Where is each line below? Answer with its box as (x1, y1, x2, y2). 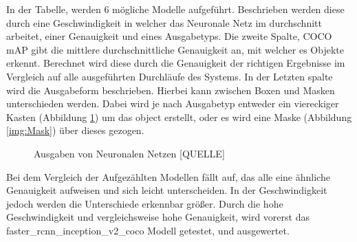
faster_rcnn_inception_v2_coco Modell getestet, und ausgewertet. (6, 223, 290, 237)
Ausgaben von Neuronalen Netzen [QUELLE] (34, 146, 225, 160)
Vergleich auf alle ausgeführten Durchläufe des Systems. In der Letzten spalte (6, 69, 333, 83)
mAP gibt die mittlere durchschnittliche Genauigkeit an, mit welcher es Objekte (6, 42, 344, 56)
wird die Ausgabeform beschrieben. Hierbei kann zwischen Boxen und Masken (6, 82, 335, 97)
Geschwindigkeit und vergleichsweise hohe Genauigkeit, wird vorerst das (6, 210, 310, 224)
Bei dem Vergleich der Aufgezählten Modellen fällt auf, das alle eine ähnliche (6, 169, 330, 184)
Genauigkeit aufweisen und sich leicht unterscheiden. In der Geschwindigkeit (6, 183, 327, 197)
